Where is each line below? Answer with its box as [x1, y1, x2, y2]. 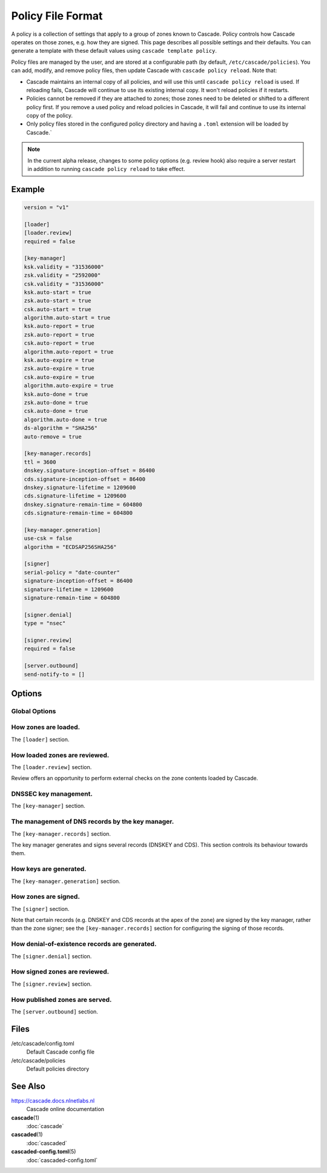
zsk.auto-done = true [24, 399, 88, 406]
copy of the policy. [26, 112, 73, 119]
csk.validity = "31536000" [24, 280, 104, 287]
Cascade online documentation [26, 1106, 105, 1113]
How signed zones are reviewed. [11, 967, 109, 976]
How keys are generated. [11, 865, 87, 873]
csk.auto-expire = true [24, 374, 95, 380]
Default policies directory [26, 1065, 90, 1072]
